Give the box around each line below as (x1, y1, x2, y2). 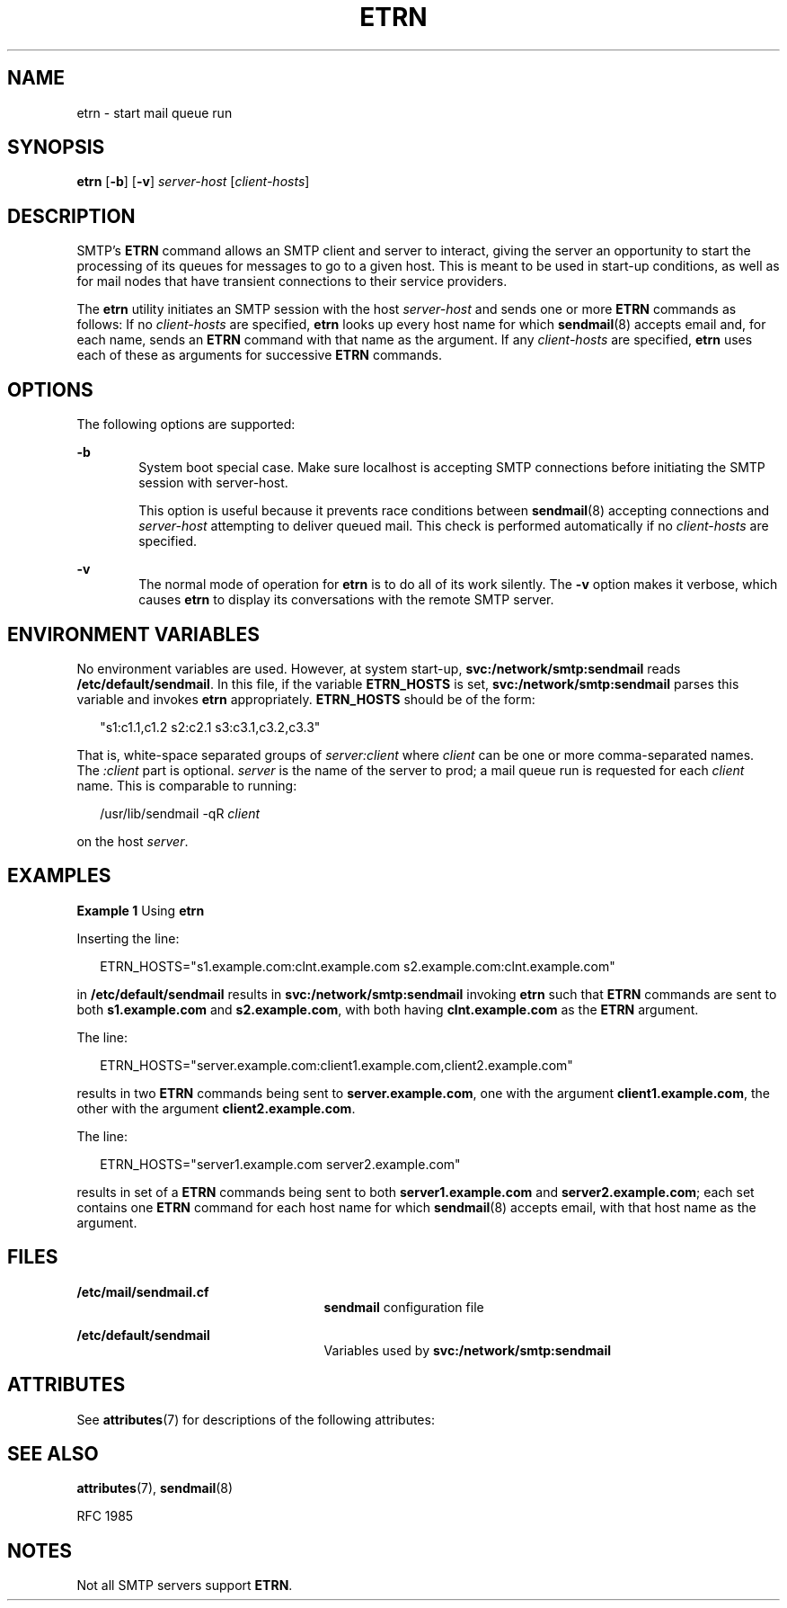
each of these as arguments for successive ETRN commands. (76, 347, 442, 363)
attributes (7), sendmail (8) (76, 1480, 234, 1496)
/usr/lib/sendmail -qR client (100, 805, 261, 821)
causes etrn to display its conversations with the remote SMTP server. (138, 592, 554, 608)
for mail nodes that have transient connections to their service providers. (76, 273, 508, 290)
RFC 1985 (76, 1508, 134, 1524)
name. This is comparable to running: (76, 777, 297, 793)
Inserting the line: (76, 930, 180, 946)
